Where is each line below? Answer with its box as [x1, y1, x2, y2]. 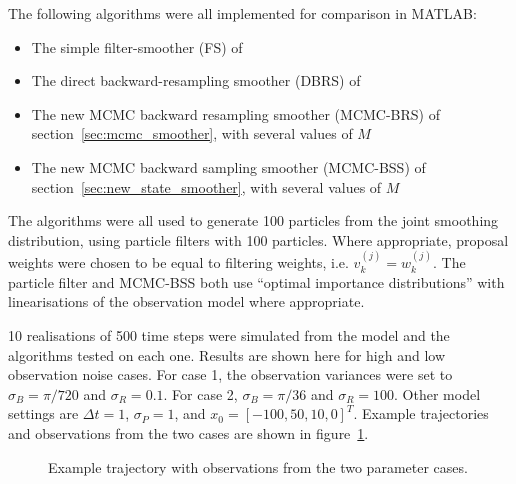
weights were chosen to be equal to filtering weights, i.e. [8, 252, 349, 273]
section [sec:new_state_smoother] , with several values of [31, 176, 382, 197]
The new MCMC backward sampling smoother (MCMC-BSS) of [31, 156, 426, 177]
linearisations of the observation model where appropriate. [8, 291, 365, 312]
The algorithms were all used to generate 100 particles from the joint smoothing [8, 210, 499, 231]
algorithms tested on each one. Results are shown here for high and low [8, 344, 446, 365]
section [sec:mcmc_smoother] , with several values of [31, 123, 353, 144]
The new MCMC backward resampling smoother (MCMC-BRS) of [31, 103, 440, 124]
